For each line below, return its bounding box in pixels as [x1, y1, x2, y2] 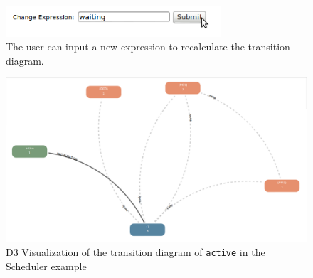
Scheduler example [6, 258, 87, 273]
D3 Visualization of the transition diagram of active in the [6, 245, 265, 260]
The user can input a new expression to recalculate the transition [6, 39, 290, 54]
